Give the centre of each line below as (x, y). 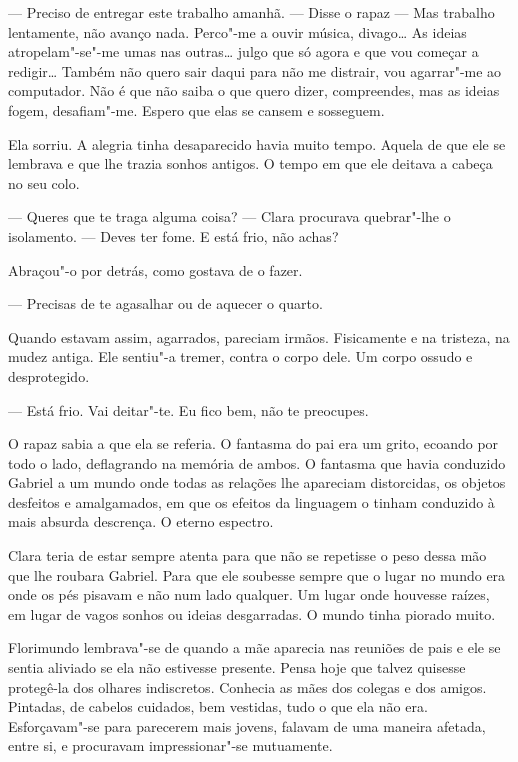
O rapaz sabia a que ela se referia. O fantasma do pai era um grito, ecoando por (253, 443)
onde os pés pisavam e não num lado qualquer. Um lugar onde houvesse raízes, (249, 594)
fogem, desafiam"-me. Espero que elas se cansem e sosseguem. (196, 109)
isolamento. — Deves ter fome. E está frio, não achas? (173, 235)
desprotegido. (49, 375)
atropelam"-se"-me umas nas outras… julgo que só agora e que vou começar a (243, 51)
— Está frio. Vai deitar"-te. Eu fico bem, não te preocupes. (188, 409)
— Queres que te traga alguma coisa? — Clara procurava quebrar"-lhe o (229, 216)
